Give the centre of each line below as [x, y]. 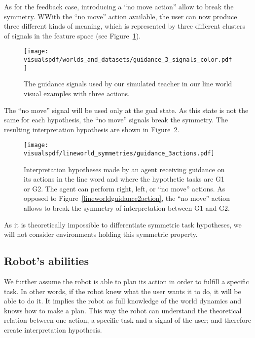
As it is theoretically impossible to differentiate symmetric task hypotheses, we [123, 224]
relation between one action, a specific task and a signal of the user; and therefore [127, 320]
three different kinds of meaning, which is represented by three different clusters [125, 26]
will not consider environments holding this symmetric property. [101, 234]
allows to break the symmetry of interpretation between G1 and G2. [127, 208]
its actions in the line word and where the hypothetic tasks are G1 [124, 179]
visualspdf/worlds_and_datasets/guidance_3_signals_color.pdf [128, 60]
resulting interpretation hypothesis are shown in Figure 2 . [92, 129]
